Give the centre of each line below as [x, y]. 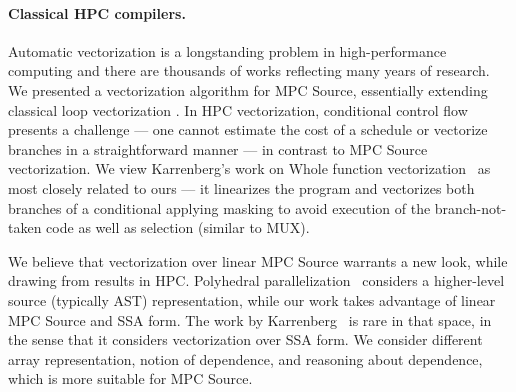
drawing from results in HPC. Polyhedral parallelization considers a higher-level [256, 280]
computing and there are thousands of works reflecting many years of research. [249, 70]
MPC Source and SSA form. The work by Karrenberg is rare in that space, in [250, 319]
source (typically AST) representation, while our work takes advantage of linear [252, 299]
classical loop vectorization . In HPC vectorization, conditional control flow [238, 109]
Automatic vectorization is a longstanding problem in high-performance [227, 50]
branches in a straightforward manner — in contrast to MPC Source [218, 148]
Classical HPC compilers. [97, 12]
